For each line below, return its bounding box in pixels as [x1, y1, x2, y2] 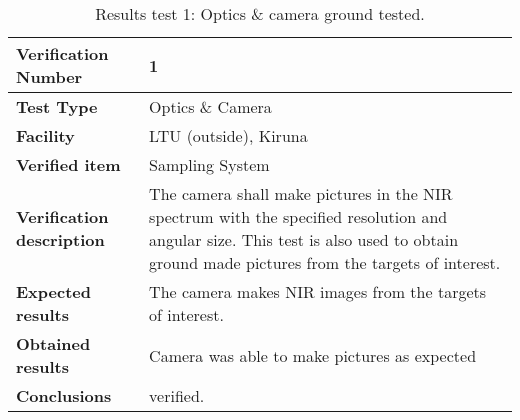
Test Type [16, 95, 98, 118]
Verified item [16, 153, 121, 176]
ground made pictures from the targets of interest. [149, 251, 501, 274]
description [16, 228, 105, 251]
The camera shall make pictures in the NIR [149, 182, 453, 205]
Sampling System [149, 153, 270, 176]
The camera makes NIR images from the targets [149, 280, 487, 303]
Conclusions [16, 384, 112, 407]
